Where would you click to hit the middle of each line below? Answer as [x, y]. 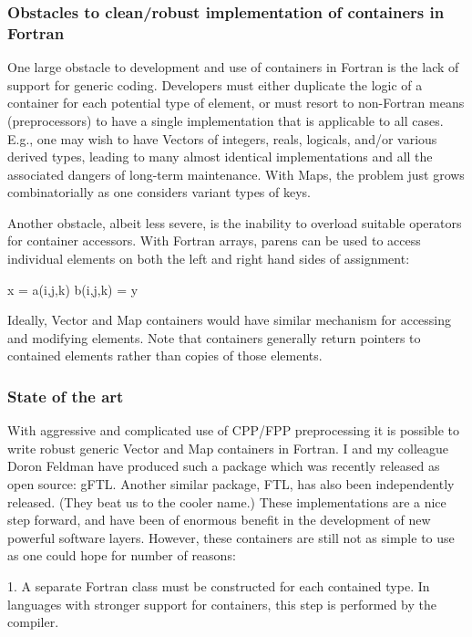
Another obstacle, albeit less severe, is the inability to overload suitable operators [235, 222]
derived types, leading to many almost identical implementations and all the [220, 157]
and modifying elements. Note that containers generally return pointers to [214, 337]
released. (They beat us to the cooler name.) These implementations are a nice [227, 501]
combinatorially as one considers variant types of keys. [159, 192]
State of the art [66, 396]
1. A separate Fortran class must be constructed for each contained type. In [219, 586]
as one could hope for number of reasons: [122, 555]
